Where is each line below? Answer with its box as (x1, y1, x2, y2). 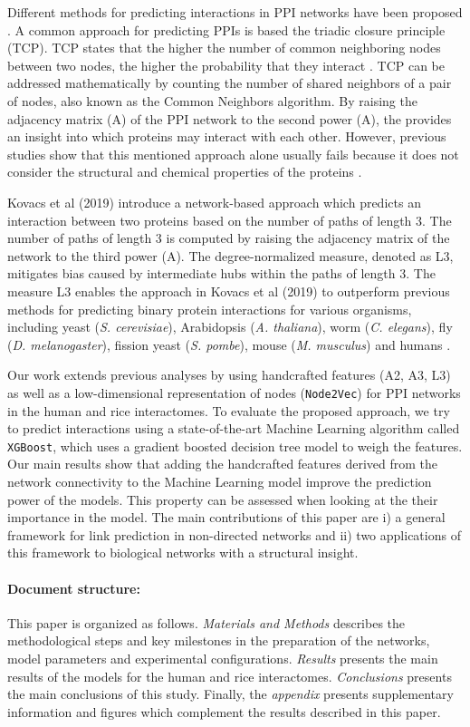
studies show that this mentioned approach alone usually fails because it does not (7, 144, 459, 163)
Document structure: (7, 578, 140, 597)
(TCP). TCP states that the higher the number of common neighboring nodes (7, 38, 441, 57)
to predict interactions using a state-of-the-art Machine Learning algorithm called (7, 419, 460, 438)
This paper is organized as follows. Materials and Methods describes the (7, 613, 406, 632)
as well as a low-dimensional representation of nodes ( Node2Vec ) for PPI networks (7, 383, 461, 402)
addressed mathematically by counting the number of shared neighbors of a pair (7, 73, 452, 92)
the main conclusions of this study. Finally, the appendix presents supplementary (7, 684, 454, 703)
